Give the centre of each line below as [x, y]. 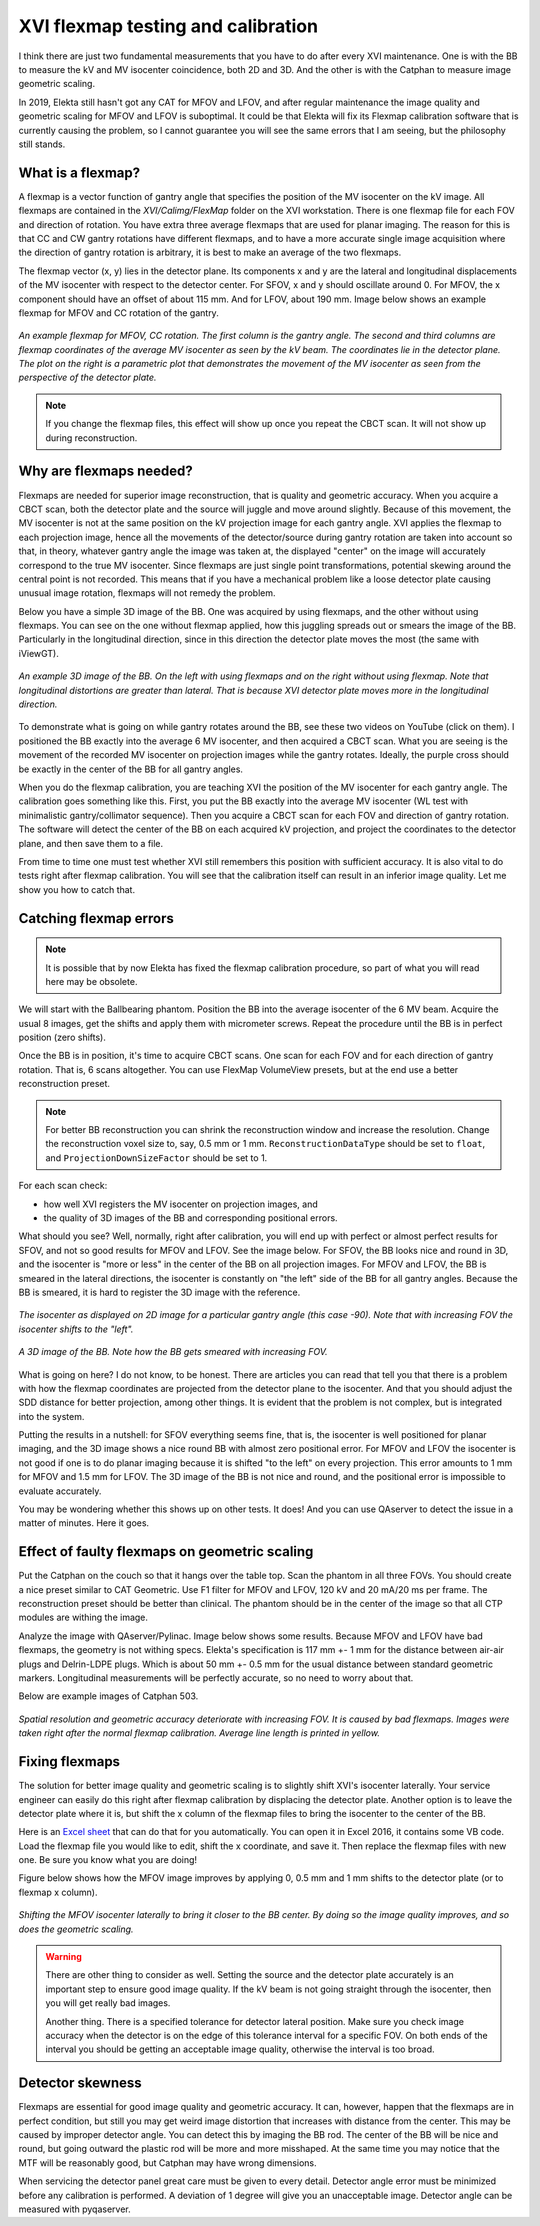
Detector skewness [80, 2083]
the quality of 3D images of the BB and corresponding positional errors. [191, 1217]
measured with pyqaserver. [74, 2209]
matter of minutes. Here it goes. [84, 1523]
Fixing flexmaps [69, 1761]
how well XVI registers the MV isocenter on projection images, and [181, 1204]
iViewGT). [39, 653]
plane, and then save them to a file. [91, 843]
